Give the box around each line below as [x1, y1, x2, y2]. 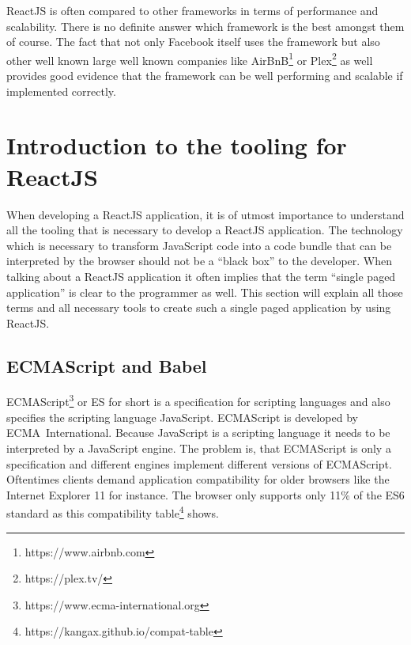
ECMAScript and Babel [6, 353, 207, 378]
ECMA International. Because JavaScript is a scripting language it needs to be [6, 424, 390, 441]
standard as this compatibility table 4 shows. [6, 503, 219, 521]
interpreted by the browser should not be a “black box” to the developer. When [6, 252, 393, 269]
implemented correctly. [6, 82, 116, 99]
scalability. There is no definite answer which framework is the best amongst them [6, 17, 405, 34]
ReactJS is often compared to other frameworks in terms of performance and [6, 2, 379, 18]
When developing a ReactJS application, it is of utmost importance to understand [6, 206, 405, 222]
